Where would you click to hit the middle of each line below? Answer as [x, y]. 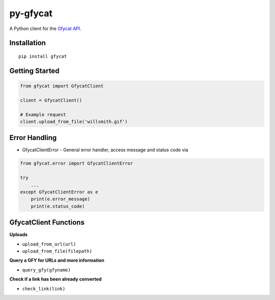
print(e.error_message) [60, 199]
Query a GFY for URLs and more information [57, 260]
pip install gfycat [43, 56]
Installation [28, 43]
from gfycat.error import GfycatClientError [77, 163]
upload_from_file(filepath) [57, 251]
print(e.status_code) [58, 206]
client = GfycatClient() [51, 100]
